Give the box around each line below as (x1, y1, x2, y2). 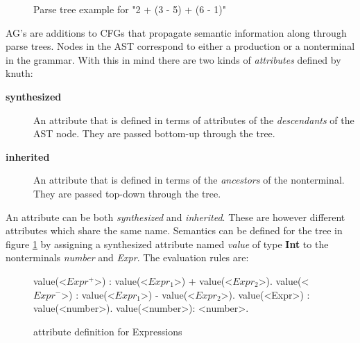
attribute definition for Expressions (33, 324, 182, 338)
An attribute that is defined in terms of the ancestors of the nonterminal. (33, 173, 345, 187)
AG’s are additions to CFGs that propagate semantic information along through (6, 25, 347, 39)
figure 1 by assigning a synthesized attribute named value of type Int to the (6, 236, 329, 251)
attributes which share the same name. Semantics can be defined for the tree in (6, 223, 343, 238)
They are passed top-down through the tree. (33, 186, 221, 200)
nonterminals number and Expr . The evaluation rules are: (6, 250, 249, 265)
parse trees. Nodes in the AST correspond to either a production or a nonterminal (6, 39, 355, 53)
